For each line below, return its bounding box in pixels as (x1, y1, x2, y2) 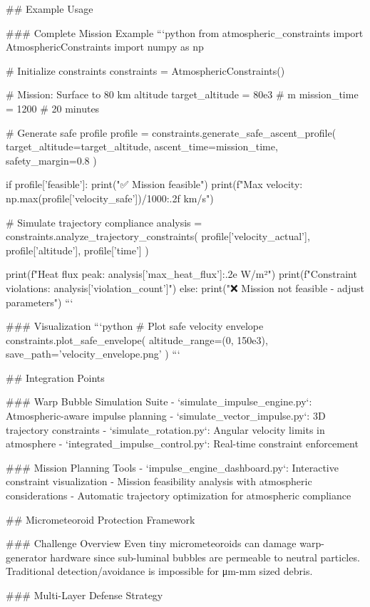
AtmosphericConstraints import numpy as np (6, 39, 204, 54)
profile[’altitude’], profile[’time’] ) (6, 242, 149, 257)
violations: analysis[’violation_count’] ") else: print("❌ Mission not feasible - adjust (6, 280, 364, 295)
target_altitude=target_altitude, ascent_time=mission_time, (6, 139, 278, 154)
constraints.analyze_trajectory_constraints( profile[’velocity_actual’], (6, 229, 310, 244)
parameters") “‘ (6, 294, 73, 309)
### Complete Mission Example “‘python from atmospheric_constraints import (6, 25, 364, 40)
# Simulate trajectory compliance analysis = (6, 214, 202, 229)
